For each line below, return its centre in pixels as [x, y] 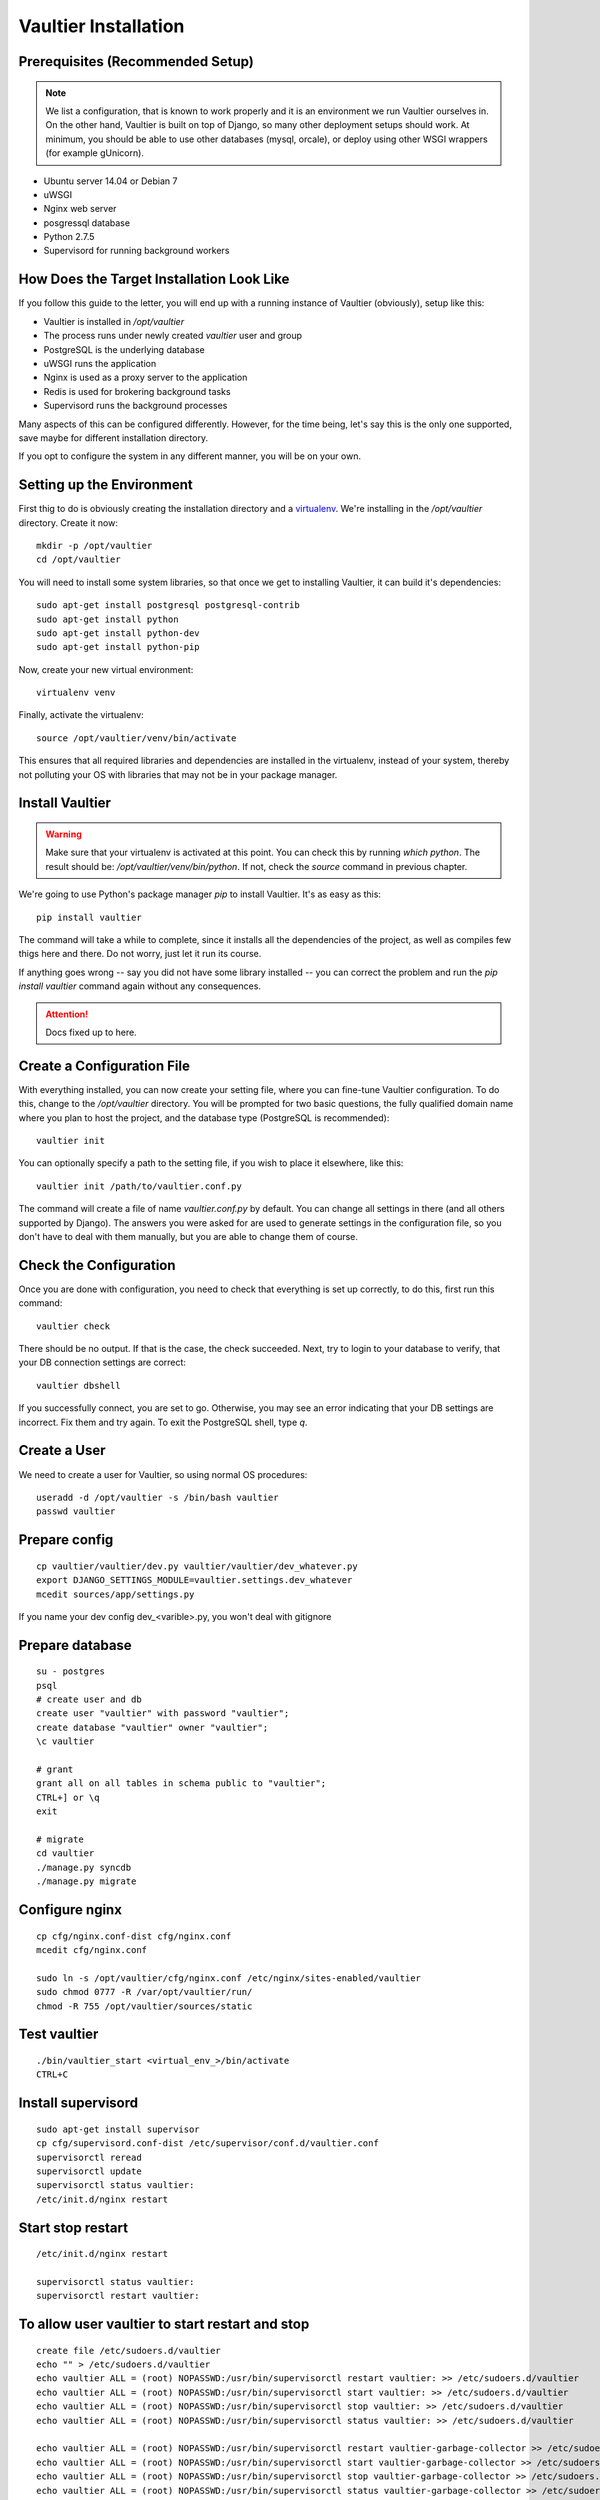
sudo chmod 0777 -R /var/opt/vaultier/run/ [144, 1992]
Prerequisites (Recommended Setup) [136, 61]
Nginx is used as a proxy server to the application [145, 377]
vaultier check [73, 1326]
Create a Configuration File [104, 1065]
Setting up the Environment [106, 485]
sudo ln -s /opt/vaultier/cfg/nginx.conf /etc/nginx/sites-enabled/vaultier [229, 1978]
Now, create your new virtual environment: [106, 669]
